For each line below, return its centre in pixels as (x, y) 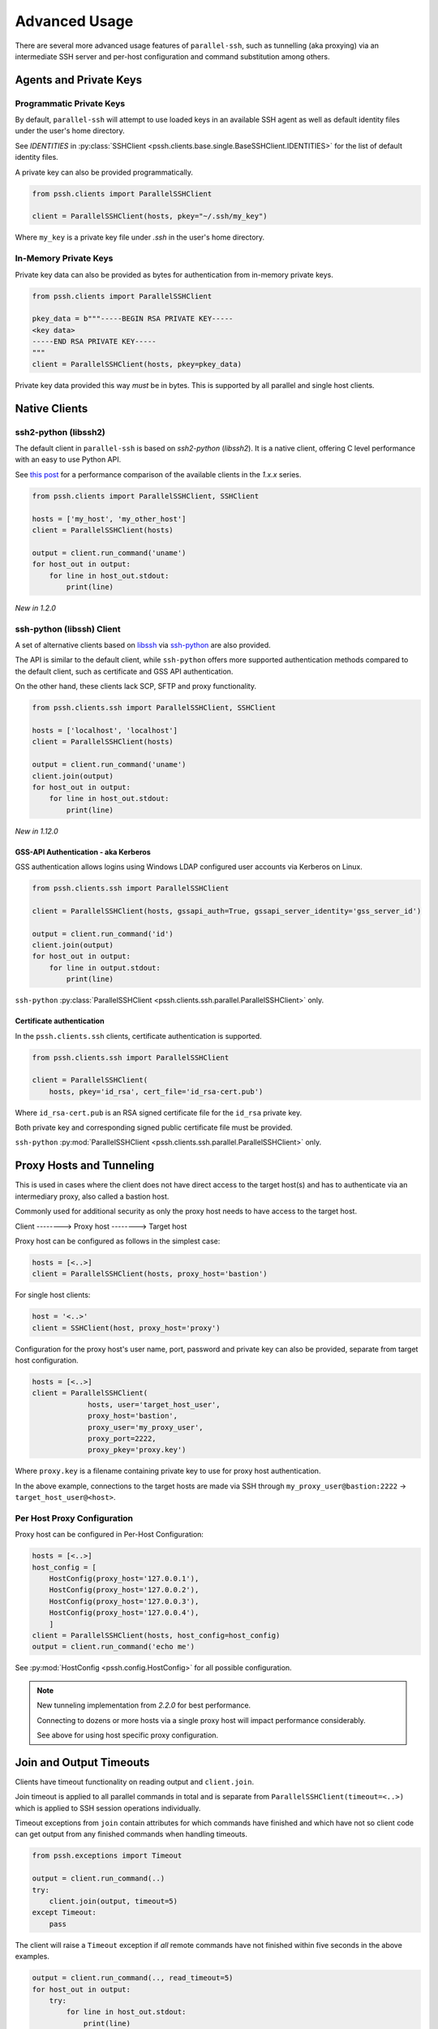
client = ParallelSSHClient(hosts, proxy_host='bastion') (150, 1274)
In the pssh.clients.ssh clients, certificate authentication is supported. (139, 1036)
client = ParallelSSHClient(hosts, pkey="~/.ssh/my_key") (150, 216)
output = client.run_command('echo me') (113, 1647)
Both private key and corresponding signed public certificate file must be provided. (154, 1127)
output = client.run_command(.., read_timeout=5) (133, 1978)
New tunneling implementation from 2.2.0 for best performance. (144, 1705)
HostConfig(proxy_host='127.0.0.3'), (124, 1601)
